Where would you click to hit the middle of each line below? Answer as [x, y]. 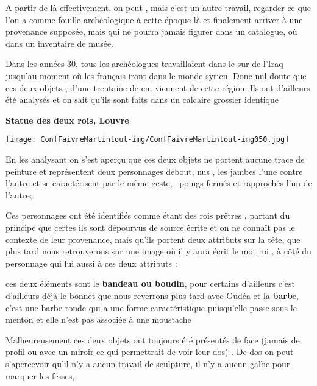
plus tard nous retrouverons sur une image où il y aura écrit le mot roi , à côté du [158, 251]
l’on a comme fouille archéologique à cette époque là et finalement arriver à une [154, 19]
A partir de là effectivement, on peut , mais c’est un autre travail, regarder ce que [158, 7]
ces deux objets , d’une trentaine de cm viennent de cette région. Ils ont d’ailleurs [158, 87]
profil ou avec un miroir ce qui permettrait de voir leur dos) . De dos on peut [150, 352]
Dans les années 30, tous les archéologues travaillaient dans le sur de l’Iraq [144, 64]
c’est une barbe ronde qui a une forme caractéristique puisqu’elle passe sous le [151, 307]
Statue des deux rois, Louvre [67, 120]
